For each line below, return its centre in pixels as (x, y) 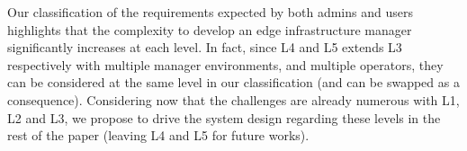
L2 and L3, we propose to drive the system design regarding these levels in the (224, 117)
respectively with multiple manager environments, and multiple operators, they (225, 64)
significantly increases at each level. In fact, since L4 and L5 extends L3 (205, 47)
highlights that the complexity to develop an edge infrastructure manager (210, 29)
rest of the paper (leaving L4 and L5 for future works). (158, 135)
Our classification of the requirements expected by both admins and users (210, 12)
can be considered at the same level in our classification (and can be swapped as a (233, 82)
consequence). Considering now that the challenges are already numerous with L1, (233, 99)
